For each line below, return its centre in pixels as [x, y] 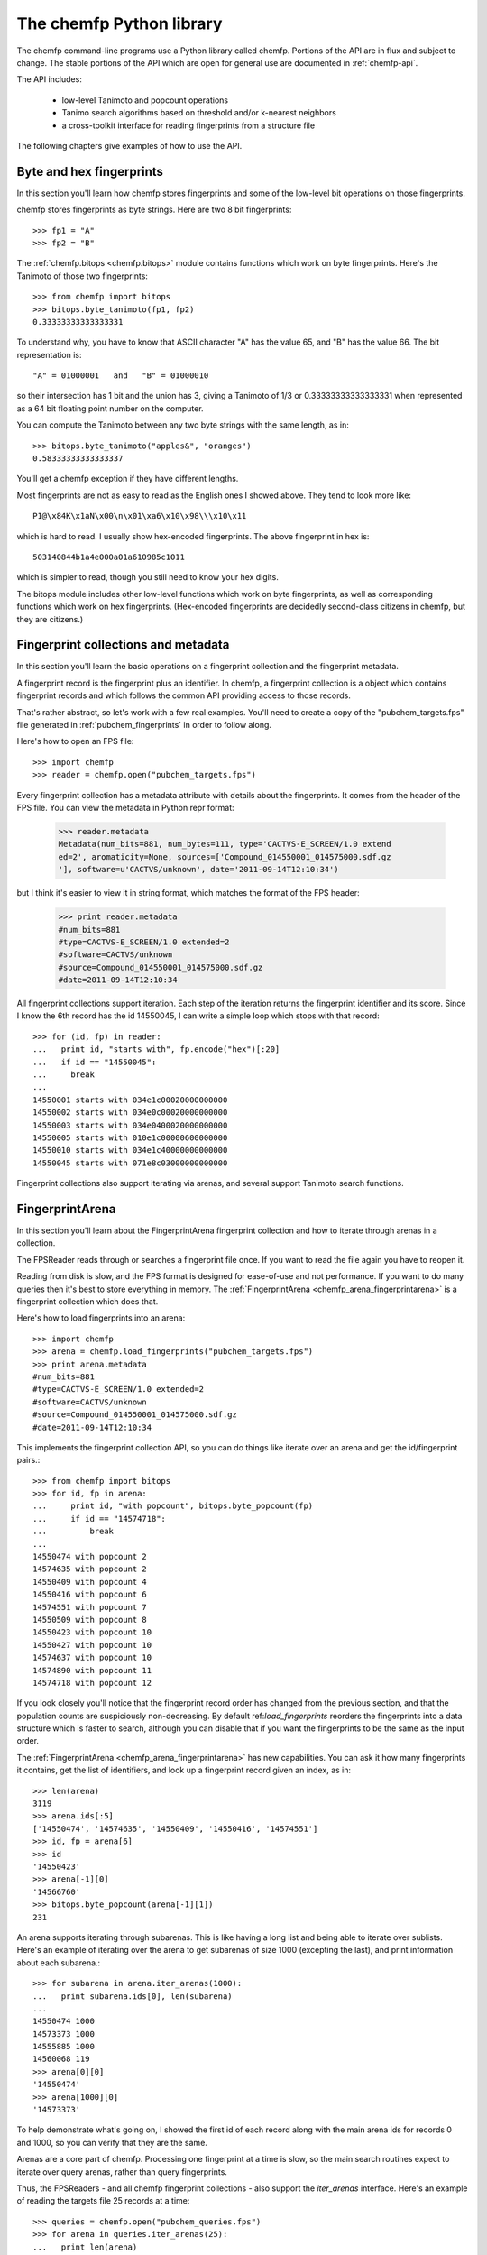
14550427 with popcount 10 [92, 1645]
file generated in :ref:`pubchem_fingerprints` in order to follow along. [144, 725]
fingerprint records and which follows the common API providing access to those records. [184, 695]
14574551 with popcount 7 [90, 1607]
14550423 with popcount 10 [92, 1632]
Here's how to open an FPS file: [75, 741]
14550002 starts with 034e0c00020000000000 [130, 1113]
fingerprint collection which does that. [87, 1301]
